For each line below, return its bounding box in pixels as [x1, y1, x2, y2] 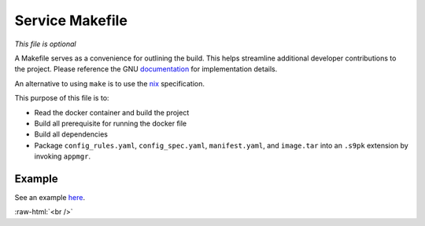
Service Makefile [14, 12, 128, 29]
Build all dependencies [34, 129, 108, 139]
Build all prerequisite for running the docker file [34, 118, 187, 128]
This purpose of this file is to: [14, 93, 109, 103]
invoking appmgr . [34, 151, 91, 161]
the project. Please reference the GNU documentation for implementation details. [14, 64, 278, 74]
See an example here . [14, 192, 86, 202]
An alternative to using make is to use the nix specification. [14, 78, 205, 88]
